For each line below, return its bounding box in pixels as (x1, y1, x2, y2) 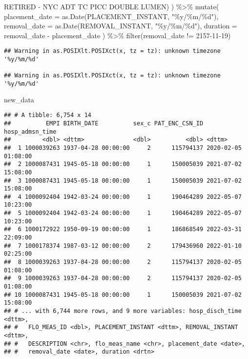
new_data (4, 94, 34, 104)
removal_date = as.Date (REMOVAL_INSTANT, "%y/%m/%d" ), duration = (4, 21, 237, 31)
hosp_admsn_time (4, 128, 57, 135)
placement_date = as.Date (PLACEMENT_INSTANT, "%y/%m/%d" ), (4, 11, 219, 21)
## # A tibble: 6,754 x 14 (4, 112, 91, 119)
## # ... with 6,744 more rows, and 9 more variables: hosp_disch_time (4, 308, 242, 314)
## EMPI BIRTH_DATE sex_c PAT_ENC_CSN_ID (4, 120, 204, 127)
